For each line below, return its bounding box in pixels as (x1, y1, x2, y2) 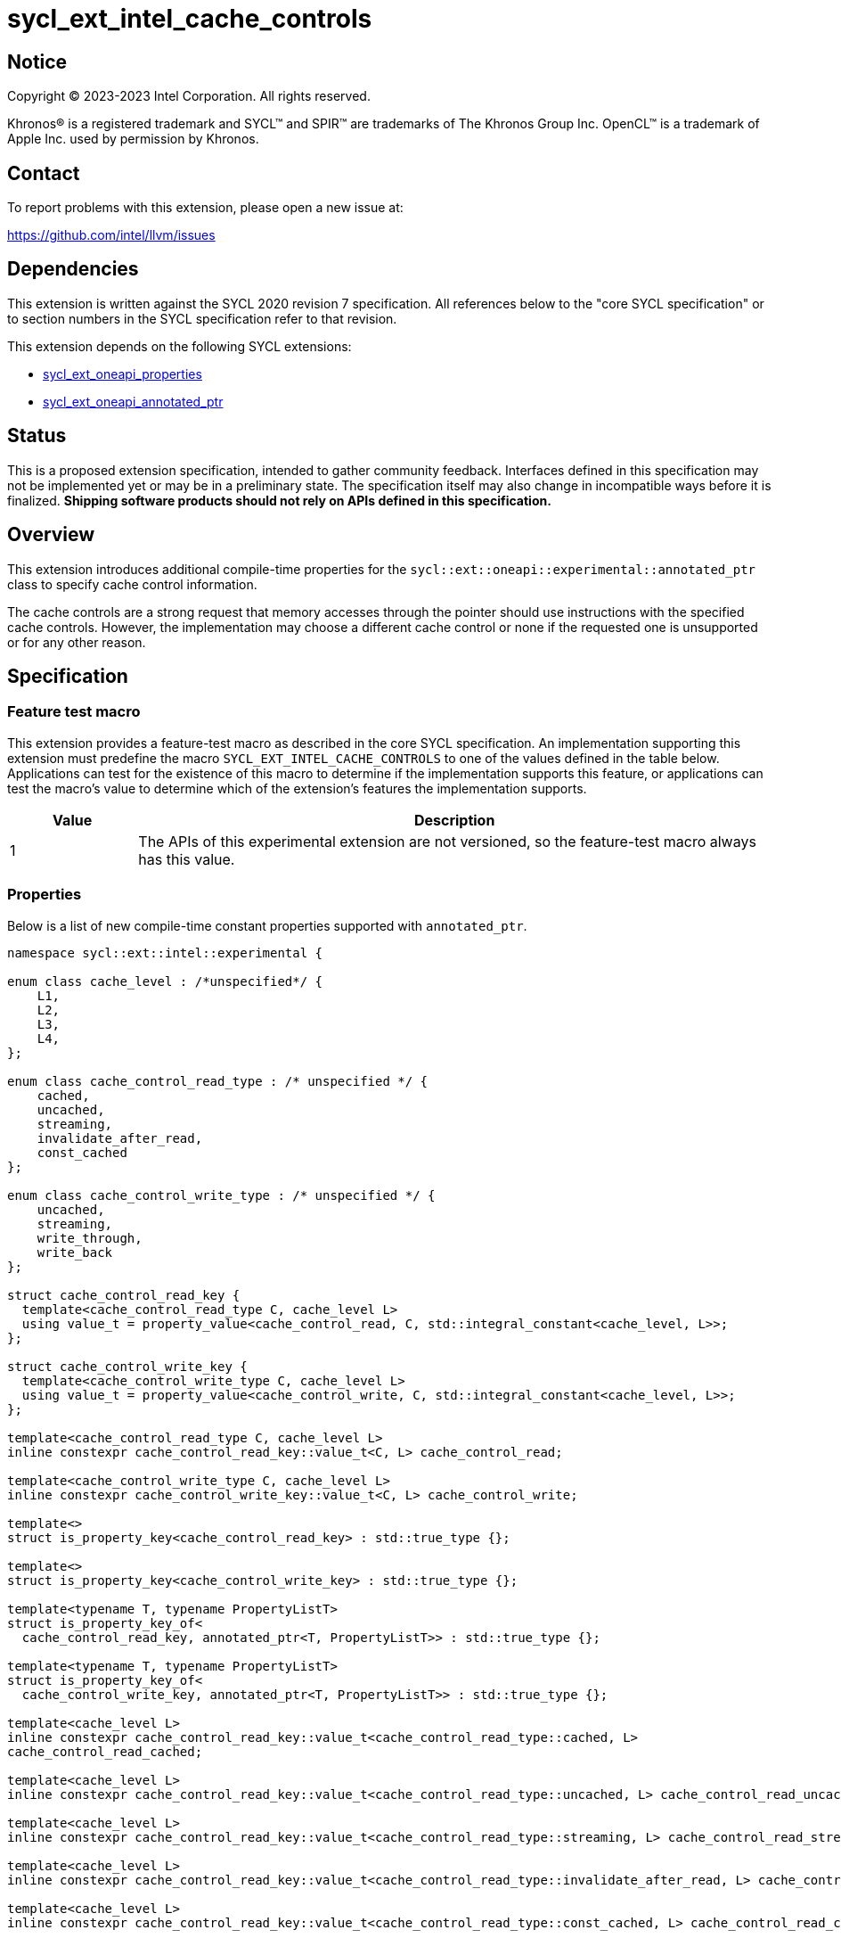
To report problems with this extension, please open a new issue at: (7, 200, 404, 216)
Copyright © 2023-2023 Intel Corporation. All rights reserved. (7, 88, 371, 104)
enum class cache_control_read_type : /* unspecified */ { (7, 1073, 429, 1088)
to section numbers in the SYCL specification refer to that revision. (7, 310, 397, 326)
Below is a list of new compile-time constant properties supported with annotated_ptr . (7, 917, 527, 933)
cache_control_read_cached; (7, 1744, 203, 1759)
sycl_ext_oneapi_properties (43, 365, 202, 382)
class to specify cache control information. (7, 576, 257, 592)
